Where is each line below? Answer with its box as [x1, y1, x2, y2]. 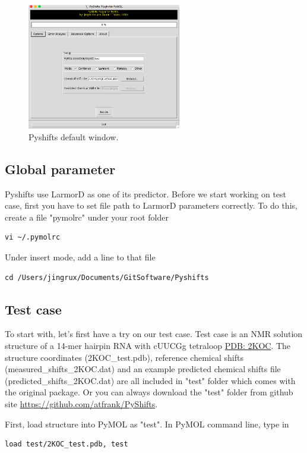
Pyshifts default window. [29, 130, 119, 143]
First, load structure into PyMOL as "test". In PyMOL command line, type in [5, 417, 289, 430]
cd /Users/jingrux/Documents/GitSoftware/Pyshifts [5, 273, 209, 282]
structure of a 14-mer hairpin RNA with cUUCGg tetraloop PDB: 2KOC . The [5, 339, 291, 351]
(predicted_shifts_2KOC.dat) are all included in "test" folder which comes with [5, 374, 296, 386]
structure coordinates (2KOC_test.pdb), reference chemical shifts [5, 351, 243, 363]
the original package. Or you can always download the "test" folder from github [5, 386, 293, 398]
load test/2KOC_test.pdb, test [5, 440, 128, 449]
